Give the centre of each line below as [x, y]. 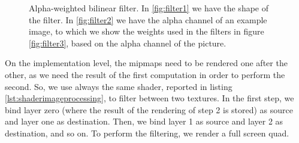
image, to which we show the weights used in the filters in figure [147, 31]
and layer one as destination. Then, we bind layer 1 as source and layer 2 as [144, 121]
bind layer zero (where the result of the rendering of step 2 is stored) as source [149, 109]
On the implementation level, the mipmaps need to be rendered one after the [146, 63]
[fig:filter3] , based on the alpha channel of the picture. [128, 43]
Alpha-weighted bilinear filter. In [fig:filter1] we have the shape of [149, 8]
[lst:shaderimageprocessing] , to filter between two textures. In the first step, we [149, 98]
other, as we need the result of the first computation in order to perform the [145, 74]
